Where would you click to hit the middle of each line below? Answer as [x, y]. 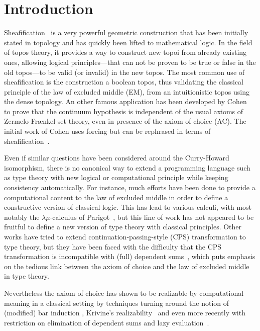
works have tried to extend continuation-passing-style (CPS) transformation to [125, 236]
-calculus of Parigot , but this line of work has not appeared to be [152, 217]
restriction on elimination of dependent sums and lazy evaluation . [107, 322]
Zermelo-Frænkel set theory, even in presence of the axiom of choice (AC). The [125, 121]
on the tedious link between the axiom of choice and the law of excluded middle [127, 266]
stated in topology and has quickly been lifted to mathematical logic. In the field [128, 42]
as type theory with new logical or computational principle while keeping [116, 177]
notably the [22, 217]
